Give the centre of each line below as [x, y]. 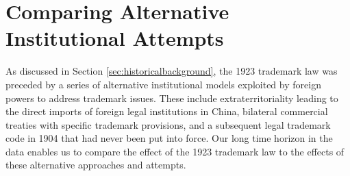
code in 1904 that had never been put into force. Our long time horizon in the [169, 138]
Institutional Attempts [115, 38]
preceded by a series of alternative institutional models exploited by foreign [163, 84]
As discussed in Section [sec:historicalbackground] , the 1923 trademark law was [172, 71]
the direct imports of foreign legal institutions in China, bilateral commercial [167, 111]
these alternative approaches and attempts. [96, 165]
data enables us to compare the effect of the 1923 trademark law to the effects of [175, 151]
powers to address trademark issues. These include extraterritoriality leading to [172, 98]
